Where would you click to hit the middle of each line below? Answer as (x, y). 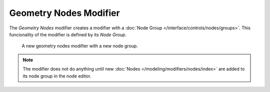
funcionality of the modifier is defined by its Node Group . (68, 34)
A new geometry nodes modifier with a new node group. (80, 46)
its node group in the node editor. (57, 76)
